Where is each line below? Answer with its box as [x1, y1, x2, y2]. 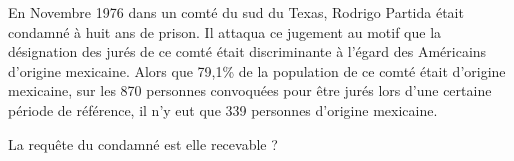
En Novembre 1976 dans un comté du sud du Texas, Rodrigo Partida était [8, 2, 464, 22]
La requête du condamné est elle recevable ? [8, 133, 278, 154]
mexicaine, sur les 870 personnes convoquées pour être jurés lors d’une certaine [8, 80, 492, 101]
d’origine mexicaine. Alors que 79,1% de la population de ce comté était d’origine [8, 60, 506, 81]
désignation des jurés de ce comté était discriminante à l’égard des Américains [8, 41, 487, 62]
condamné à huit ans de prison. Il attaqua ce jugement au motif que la [8, 21, 442, 42]
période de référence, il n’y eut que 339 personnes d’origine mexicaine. [8, 99, 438, 120]
